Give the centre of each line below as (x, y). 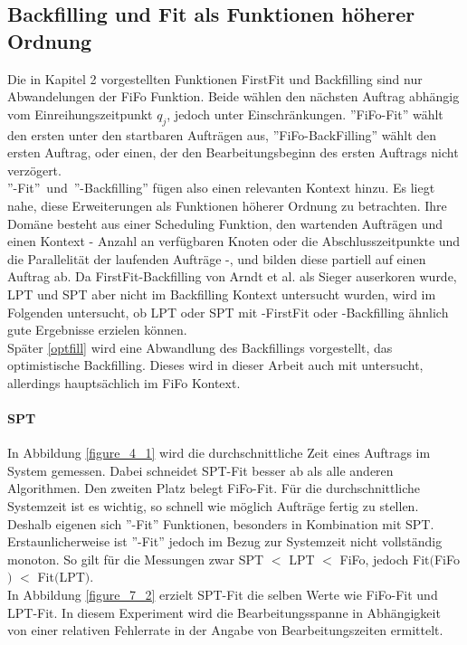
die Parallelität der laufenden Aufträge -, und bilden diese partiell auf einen (217, 258)
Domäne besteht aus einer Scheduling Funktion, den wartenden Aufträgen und (225, 223)
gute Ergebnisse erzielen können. (97, 330)
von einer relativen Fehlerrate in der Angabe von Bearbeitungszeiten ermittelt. (225, 630)
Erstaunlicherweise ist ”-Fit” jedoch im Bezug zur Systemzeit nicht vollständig (225, 541)
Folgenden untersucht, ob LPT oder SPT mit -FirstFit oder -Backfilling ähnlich (228, 312)
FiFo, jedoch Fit (385, 559)
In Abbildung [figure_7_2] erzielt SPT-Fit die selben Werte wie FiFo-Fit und (223, 595)
